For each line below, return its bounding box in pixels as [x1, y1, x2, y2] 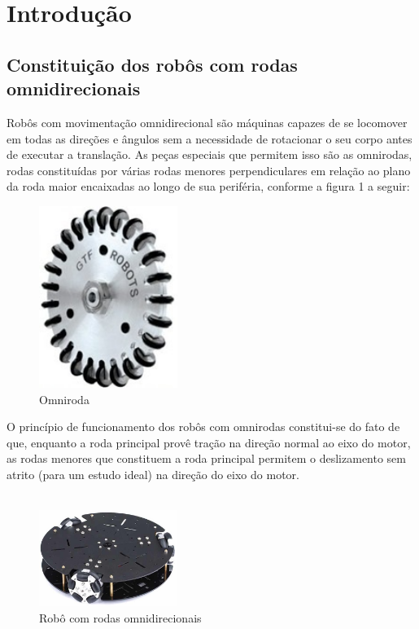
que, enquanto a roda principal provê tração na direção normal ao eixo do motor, [7, 433, 411, 451]
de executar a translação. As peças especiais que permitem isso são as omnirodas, [7, 146, 412, 163]
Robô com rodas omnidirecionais [39, 609, 202, 626]
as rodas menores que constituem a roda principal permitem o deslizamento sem [7, 450, 406, 467]
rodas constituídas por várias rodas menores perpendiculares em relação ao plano [7, 161, 411, 178]
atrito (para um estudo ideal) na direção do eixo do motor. [7, 465, 299, 482]
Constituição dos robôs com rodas [7, 51, 298, 77]
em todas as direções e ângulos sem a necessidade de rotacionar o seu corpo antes [7, 130, 412, 147]
